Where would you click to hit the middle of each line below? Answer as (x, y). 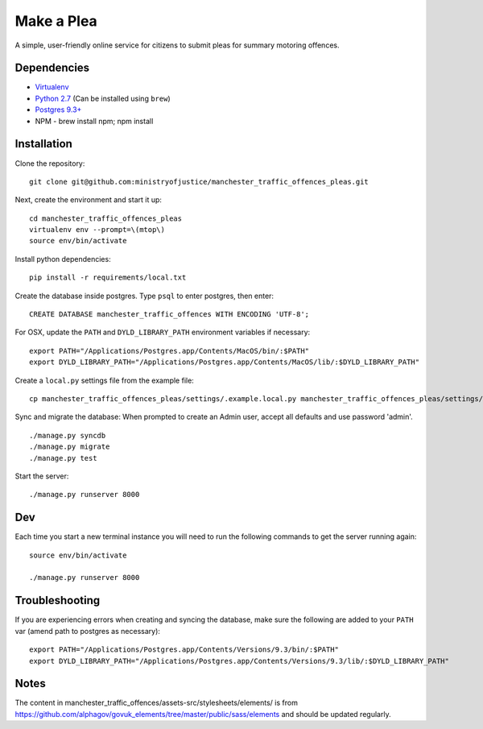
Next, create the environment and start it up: (89, 200)
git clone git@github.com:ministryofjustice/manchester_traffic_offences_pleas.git (199, 182)
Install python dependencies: (63, 259)
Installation (43, 144)
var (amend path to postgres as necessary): (88, 631)
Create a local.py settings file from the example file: (105, 380)
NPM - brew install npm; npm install (94, 121)
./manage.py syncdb (68, 435)
